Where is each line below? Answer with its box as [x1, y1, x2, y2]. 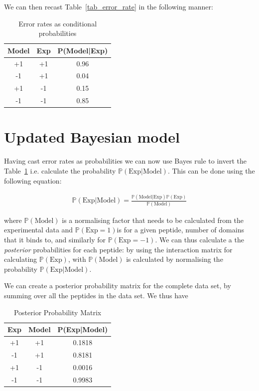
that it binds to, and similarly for [4, 234, 106, 244]
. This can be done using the [167, 165, 255, 176]
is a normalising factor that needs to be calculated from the [62, 214, 244, 225]
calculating [4, 254, 37, 264]
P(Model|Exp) [57, 45, 108, 55]
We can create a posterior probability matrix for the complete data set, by [4, 280, 231, 291]
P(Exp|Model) [57, 324, 108, 335]
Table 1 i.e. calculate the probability [4, 165, 116, 176]
